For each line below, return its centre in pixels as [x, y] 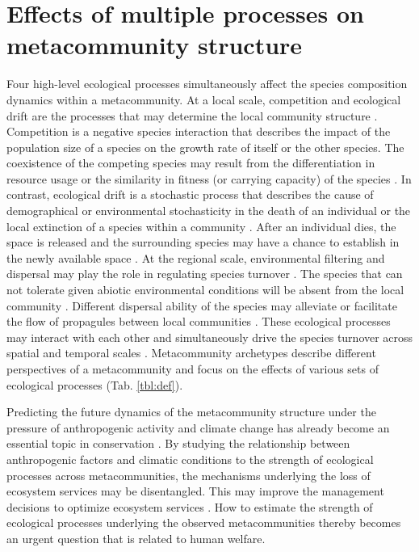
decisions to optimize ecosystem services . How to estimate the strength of [190, 506]
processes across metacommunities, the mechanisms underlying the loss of [189, 475]
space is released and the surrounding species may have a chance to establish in [203, 242]
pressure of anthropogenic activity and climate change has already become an [198, 427]
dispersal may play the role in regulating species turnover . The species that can [205, 274]
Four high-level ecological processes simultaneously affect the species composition [207, 84]
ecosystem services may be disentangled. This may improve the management [195, 491]
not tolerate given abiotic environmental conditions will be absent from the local [205, 290]
